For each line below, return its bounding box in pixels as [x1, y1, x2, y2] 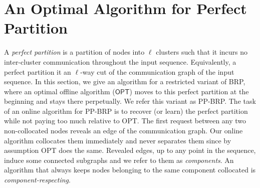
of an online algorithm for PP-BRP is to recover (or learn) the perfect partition [4, 105, 248, 116]
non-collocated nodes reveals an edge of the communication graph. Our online [4, 125, 243, 136]
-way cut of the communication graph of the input [80, 66, 234, 77]
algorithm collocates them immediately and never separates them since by [4, 135, 231, 145]
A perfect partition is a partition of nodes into [4, 47, 145, 57]
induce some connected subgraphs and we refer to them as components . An [4, 154, 234, 165]
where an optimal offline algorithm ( [4, 86, 115, 96]
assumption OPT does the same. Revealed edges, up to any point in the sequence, [4, 145, 256, 155]
